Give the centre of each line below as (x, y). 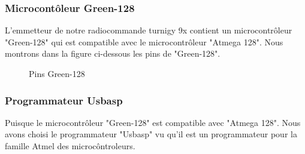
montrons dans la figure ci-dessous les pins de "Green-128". (113, 53)
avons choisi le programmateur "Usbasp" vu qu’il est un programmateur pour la (151, 134)
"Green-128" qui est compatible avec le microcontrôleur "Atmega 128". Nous (144, 41)
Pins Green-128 (57, 73)
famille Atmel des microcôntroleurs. (70, 146)
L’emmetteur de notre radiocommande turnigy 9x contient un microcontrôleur (149, 30)
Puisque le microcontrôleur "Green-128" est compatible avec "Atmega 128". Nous (153, 122)
